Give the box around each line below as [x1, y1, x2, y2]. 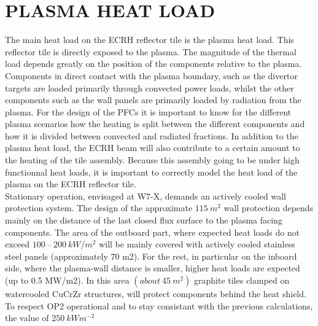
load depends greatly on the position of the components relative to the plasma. [5, 57, 302, 70]
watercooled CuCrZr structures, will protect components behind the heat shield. [5, 287, 306, 300]
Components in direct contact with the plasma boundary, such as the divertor [5, 69, 298, 82]
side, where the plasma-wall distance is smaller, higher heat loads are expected [5, 262, 300, 274]
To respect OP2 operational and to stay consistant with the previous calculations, [5, 299, 313, 312]
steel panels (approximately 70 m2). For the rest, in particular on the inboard [5, 249, 297, 262]
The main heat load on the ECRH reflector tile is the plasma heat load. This [5, 33, 294, 46]
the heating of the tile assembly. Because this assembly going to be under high [5, 153, 300, 166]
